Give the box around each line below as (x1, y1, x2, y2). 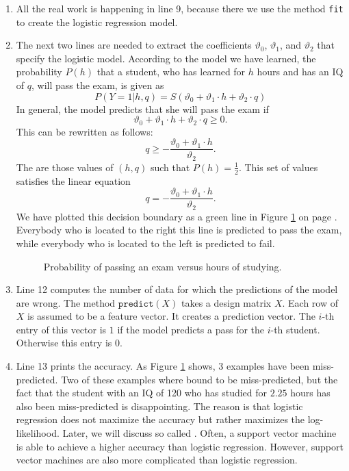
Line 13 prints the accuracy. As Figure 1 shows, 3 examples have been (16, 359, 310, 373)
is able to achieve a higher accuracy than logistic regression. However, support (16, 439, 344, 453)
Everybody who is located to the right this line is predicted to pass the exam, (16, 222, 342, 237)
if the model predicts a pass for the (117, 322, 264, 336)
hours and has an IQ (257, 64, 344, 79)
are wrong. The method (16, 295, 116, 309)
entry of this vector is (16, 322, 107, 336)
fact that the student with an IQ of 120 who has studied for (16, 385, 268, 400)
